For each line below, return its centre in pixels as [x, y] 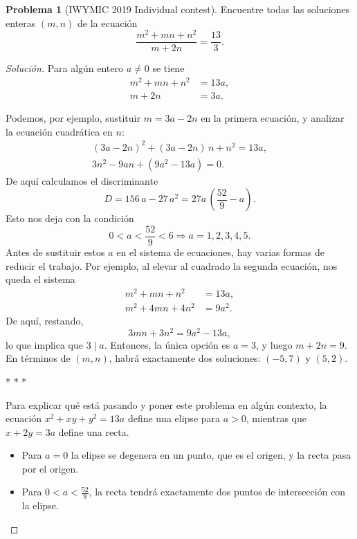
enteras [21, 22]
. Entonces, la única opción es [167, 344]
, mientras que [276, 418]
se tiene [168, 68]
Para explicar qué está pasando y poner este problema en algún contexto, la [166, 404]
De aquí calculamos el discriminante [82, 180]
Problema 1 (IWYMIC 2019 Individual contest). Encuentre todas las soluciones [178, 9]
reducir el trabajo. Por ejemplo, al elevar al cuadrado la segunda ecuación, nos [172, 265]
